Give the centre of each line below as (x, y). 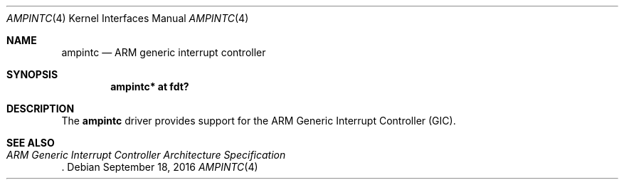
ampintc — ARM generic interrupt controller (164, 52)
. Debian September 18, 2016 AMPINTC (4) (160, 167)
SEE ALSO (31, 143)
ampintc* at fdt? (150, 86)
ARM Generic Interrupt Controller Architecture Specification (146, 155)
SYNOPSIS (32, 74)
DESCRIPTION (41, 109)
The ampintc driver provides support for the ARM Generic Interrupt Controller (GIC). (259, 121)
